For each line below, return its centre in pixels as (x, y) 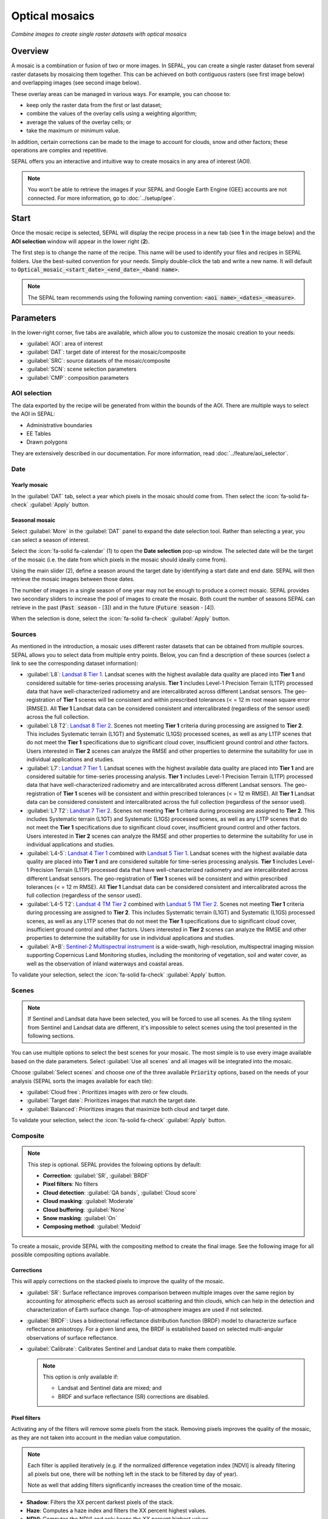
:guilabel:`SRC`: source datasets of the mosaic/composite (98, 360)
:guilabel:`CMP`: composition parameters (77, 377)
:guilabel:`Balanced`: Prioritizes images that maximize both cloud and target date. (128, 1109)
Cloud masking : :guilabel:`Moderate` (89, 1201)
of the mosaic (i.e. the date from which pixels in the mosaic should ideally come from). (119, 560)
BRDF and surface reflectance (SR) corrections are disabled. (134, 1396)
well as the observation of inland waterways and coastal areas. (105, 964)
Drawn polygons (47, 442)
